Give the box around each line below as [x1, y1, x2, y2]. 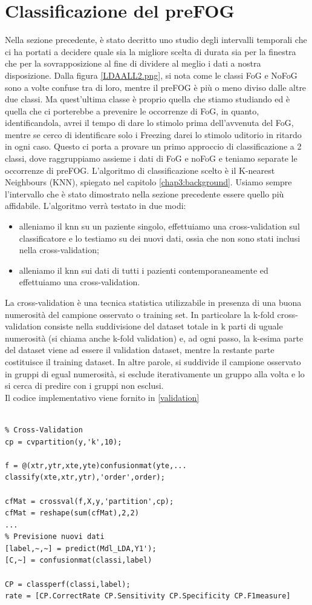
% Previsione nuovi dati [5, 532, 105, 541]
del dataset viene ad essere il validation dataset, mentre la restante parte [5, 343, 275, 356]
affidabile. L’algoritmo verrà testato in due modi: [5, 199, 186, 212]
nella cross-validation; [19, 243, 99, 256]
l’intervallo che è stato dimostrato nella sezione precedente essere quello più [5, 187, 284, 200]
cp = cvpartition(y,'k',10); [5, 437, 122, 446]
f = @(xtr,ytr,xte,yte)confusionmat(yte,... [5, 461, 187, 470]
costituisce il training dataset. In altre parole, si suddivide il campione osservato [5, 355, 301, 368]
